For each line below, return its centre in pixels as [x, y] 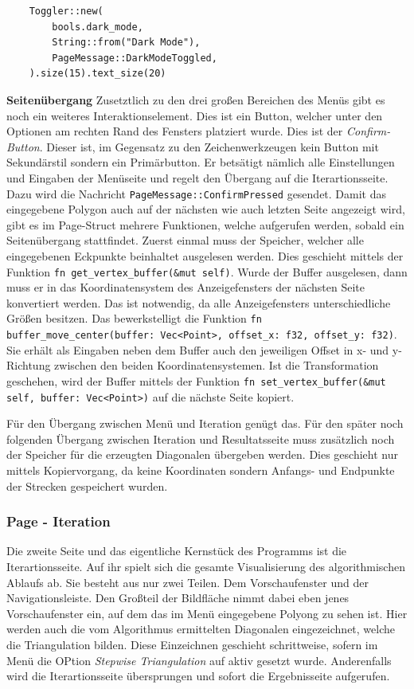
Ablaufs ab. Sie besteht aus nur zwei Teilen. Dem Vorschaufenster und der [187, 582]
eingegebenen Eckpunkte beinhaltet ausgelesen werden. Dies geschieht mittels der [205, 255]
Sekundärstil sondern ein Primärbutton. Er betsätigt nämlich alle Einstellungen [201, 162]
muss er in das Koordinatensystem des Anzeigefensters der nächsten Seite [186, 287]
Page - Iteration [59, 521]
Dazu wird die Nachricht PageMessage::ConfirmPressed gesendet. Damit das [197, 193]
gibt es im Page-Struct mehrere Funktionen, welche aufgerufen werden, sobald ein [205, 224]
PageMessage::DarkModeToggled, [135, 58]
